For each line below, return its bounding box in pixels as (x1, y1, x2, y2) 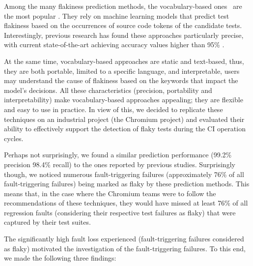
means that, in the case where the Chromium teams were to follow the (4, 188, 216, 198)
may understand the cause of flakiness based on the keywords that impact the (4, 75, 238, 86)
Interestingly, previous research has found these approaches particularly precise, (4, 30, 244, 40)
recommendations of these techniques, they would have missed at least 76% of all (4, 198, 248, 208)
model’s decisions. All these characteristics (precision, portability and (4, 85, 212, 95)
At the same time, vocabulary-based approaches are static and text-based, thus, (4, 56, 244, 66)
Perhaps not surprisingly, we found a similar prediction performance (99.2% (4, 149, 232, 160)
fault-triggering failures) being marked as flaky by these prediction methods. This (4, 178, 250, 189)
